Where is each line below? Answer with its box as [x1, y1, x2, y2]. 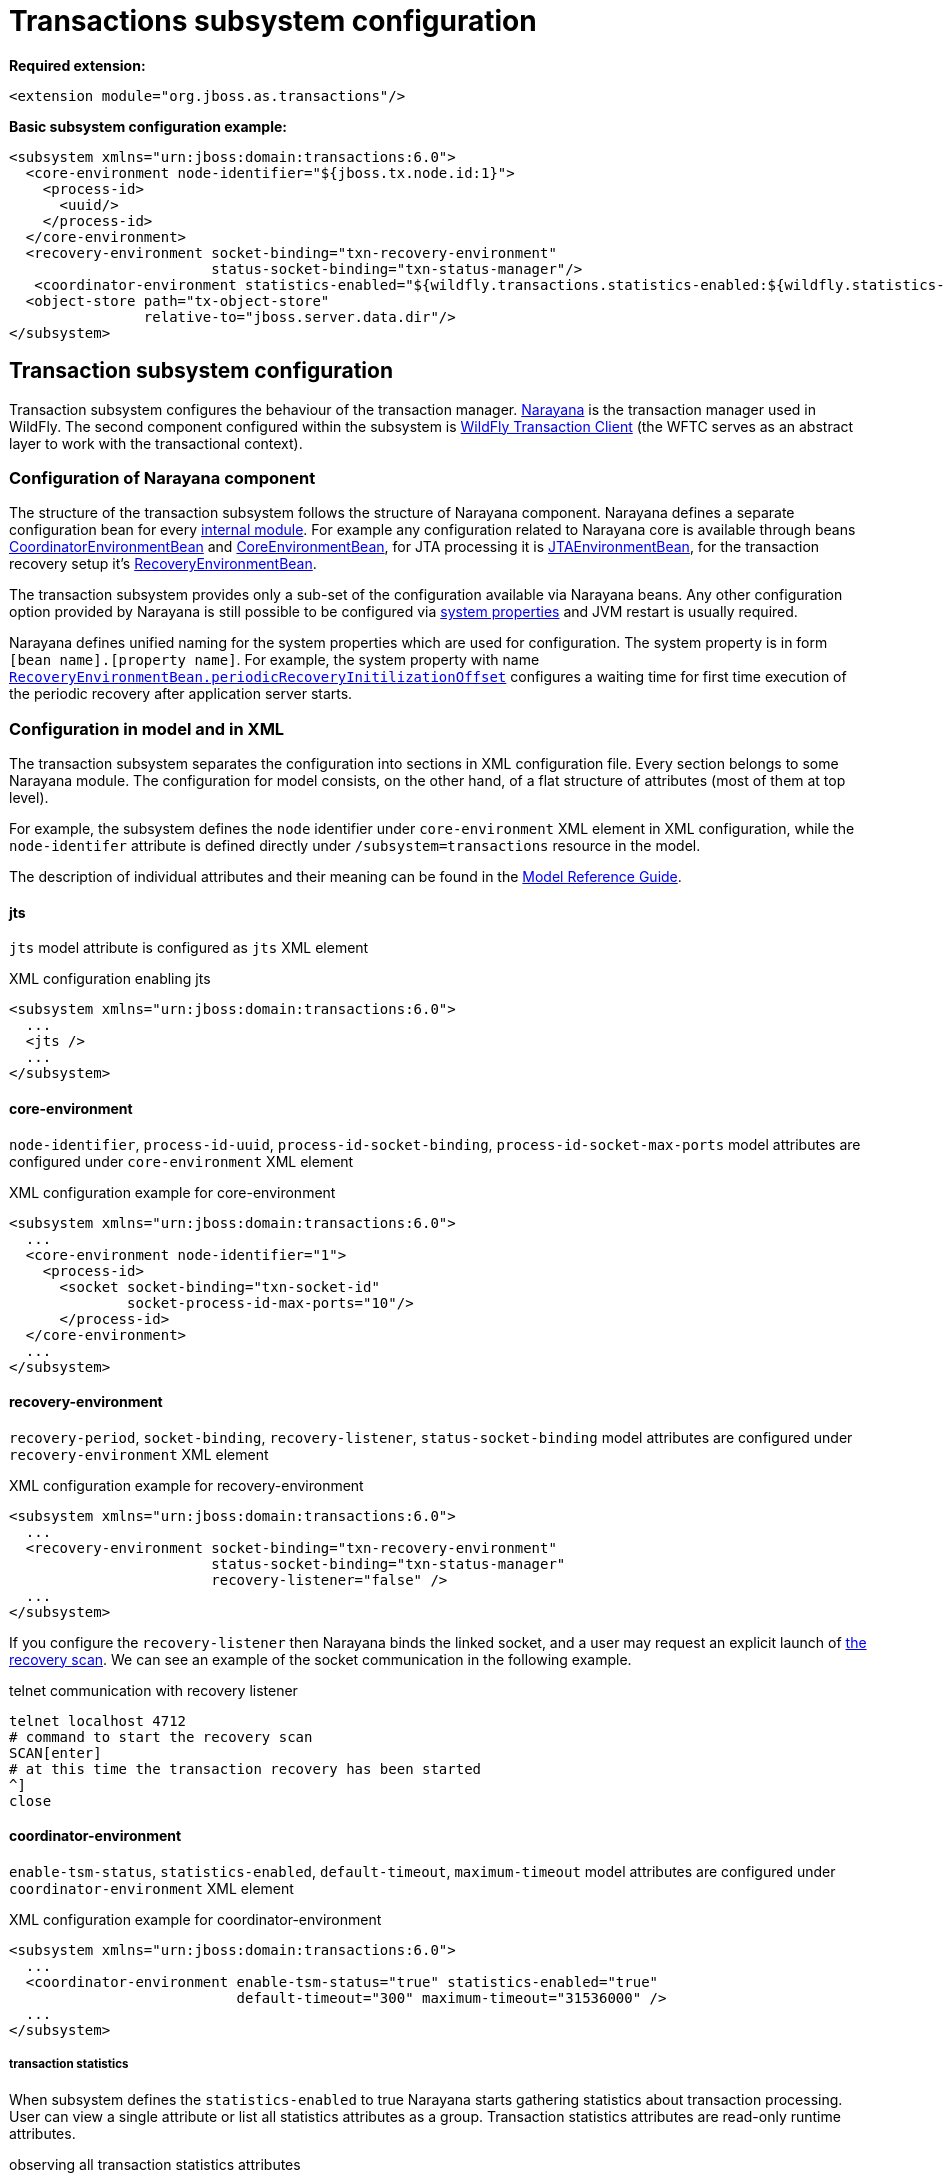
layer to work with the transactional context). [9, 434, 303, 452]
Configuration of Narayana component [9, 467, 316, 488]
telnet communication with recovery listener [9, 1681, 298, 1699]
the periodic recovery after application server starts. [9, 685, 353, 703]
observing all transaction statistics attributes [9, 2155, 301, 2173]
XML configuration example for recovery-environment [9, 1476, 364, 1494]
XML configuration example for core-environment [9, 1183, 336, 1201]
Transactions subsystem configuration [9, 4, 537, 38]
